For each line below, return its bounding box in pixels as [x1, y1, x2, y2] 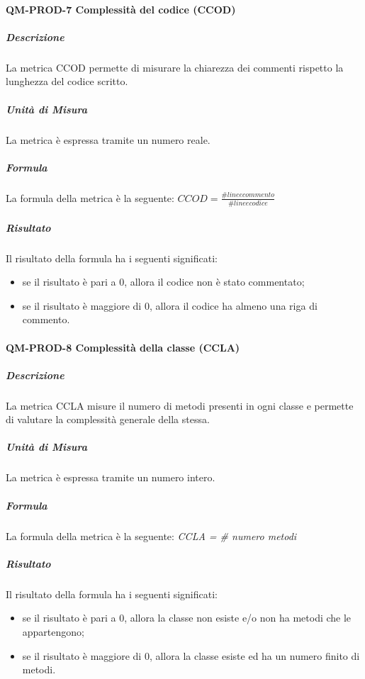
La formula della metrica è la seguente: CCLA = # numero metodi [6, 528, 297, 543]
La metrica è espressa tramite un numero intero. [6, 470, 215, 485]
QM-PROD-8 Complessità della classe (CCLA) [6, 339, 240, 354]
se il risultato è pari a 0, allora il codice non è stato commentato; [22, 274, 305, 289]
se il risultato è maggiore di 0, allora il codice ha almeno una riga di [22, 298, 318, 313]
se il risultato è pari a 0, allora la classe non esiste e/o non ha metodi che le [22, 610, 352, 625]
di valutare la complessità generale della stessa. [6, 412, 210, 427]
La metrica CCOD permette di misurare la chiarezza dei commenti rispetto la [6, 60, 344, 74]
